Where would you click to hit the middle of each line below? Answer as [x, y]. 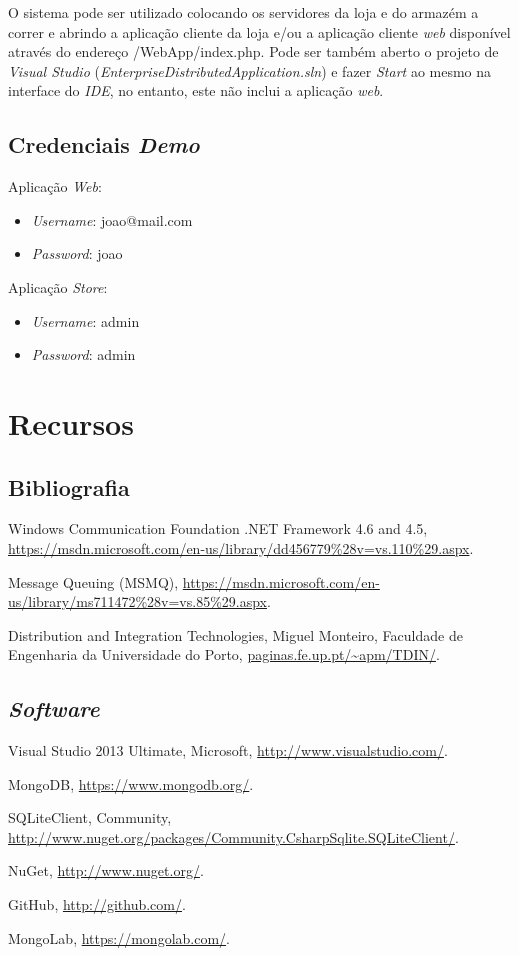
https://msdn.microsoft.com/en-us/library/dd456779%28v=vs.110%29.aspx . [241, 547]
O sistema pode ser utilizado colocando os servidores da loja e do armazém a [243, 12]
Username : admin [85, 320]
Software [54, 708]
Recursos [71, 422]
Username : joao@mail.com [112, 219]
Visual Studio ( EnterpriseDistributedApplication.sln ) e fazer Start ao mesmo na [250, 70]
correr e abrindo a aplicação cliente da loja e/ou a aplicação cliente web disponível [259, 31]
